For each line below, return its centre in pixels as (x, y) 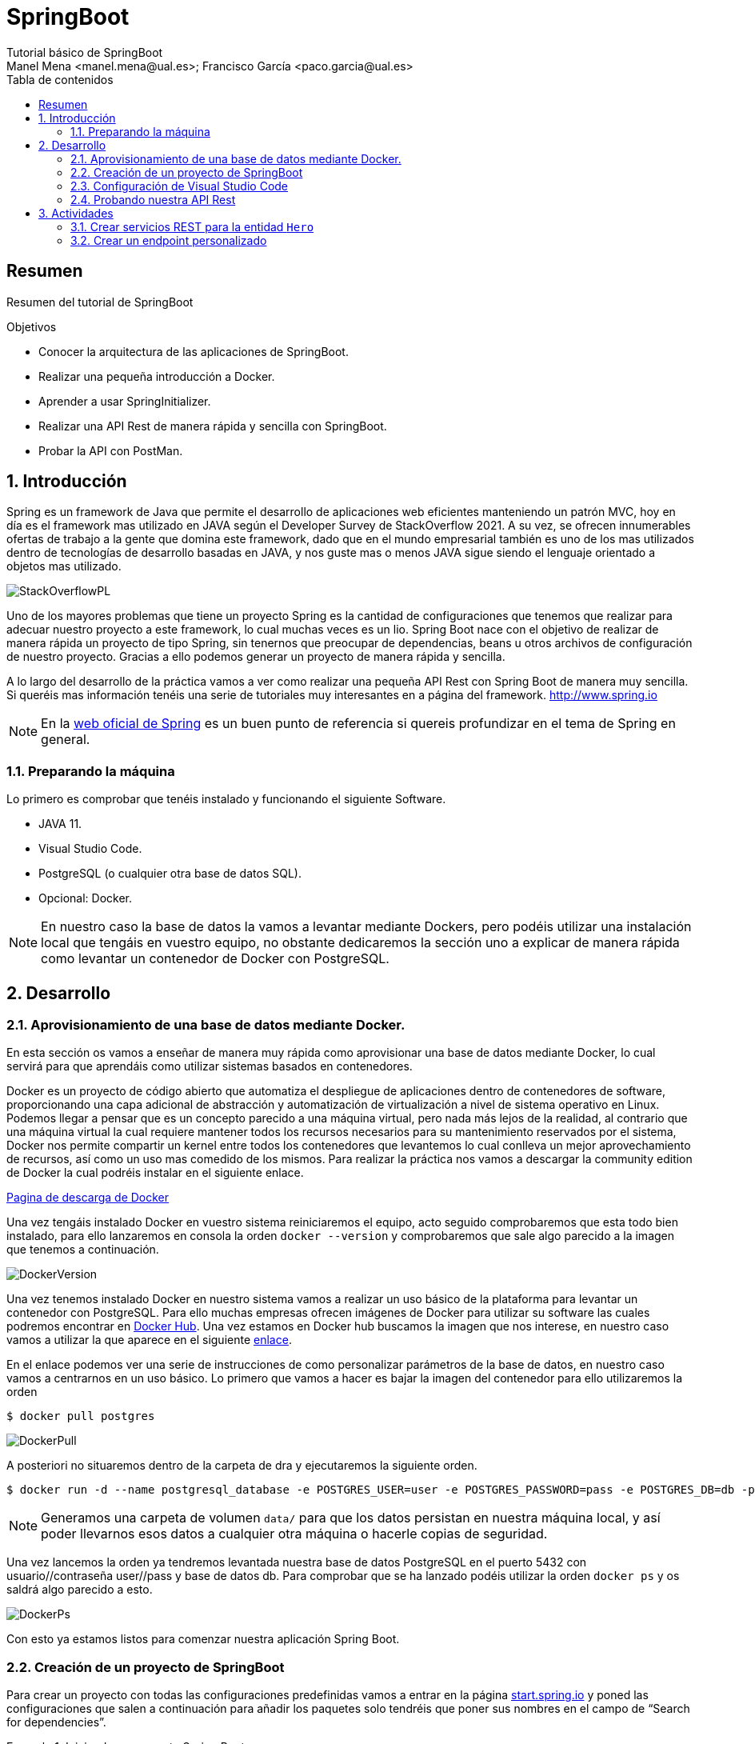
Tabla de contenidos (60, 79)
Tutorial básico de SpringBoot (85, 52)
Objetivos (32, 326)
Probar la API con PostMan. (111, 450)
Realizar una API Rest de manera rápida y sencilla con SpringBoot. (213, 426)
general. (66, 740)
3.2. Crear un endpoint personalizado (169, 240)
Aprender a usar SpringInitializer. (125, 401)
